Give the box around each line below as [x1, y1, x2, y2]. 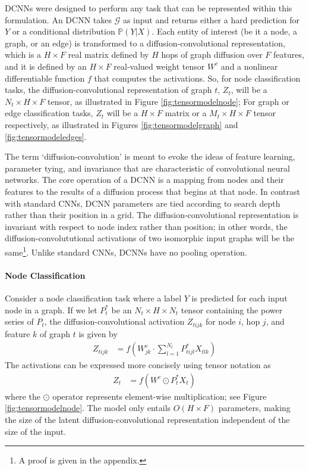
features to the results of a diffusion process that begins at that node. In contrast [5, 185, 300, 197]
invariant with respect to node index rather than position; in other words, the [5, 220, 288, 232]
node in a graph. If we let [5, 303, 97, 316]
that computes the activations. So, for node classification [94, 71, 301, 84]
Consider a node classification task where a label [5, 291, 182, 304]
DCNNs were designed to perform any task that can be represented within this [5, 2, 292, 14]
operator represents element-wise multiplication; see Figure [52, 390, 267, 402]
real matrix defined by [68, 48, 149, 61]
